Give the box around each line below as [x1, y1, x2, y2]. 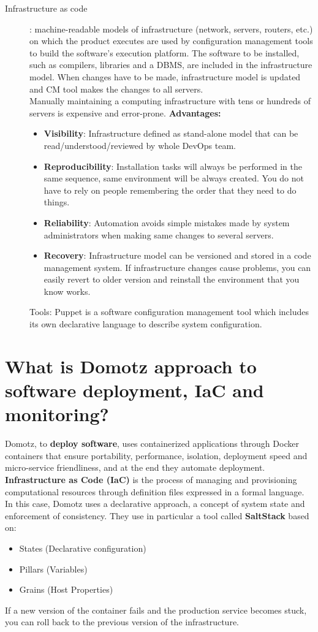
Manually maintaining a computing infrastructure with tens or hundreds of [29, 94, 311, 107]
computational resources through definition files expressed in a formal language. [5, 485, 305, 498]
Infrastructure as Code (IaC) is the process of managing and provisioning [5, 473, 297, 485]
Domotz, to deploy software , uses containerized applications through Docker [5, 437, 299, 450]
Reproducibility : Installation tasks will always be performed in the [44, 159, 303, 172]
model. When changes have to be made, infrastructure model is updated [29, 70, 301, 83]
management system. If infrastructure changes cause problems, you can [44, 261, 311, 273]
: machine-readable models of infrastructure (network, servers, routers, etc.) [29, 22, 313, 35]
